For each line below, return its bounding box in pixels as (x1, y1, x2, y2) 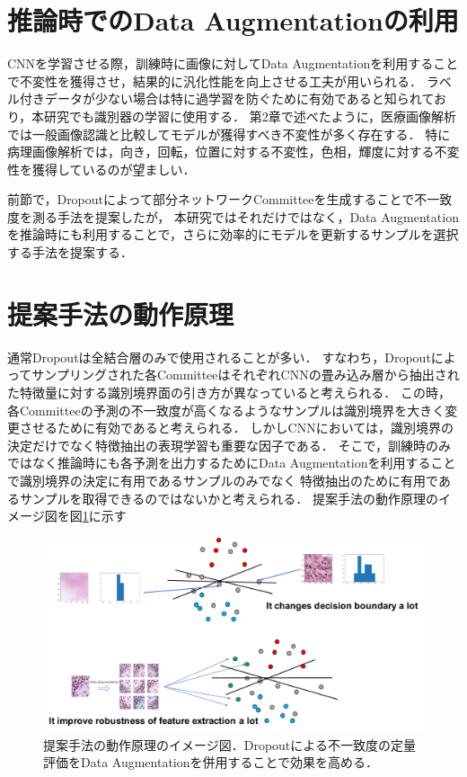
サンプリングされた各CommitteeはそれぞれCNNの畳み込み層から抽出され (31, 365, 460, 384)
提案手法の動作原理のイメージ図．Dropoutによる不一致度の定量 (43, 735, 416, 754)
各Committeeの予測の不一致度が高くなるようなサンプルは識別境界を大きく (7, 400, 445, 419)
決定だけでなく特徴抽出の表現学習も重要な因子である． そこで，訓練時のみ (7, 435, 451, 454)
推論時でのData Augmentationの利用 (7, 2, 459, 39)
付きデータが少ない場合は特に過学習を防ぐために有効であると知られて (19, 89, 435, 108)
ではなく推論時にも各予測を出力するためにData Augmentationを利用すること (7, 453, 456, 472)
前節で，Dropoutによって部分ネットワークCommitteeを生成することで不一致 (7, 190, 453, 209)
